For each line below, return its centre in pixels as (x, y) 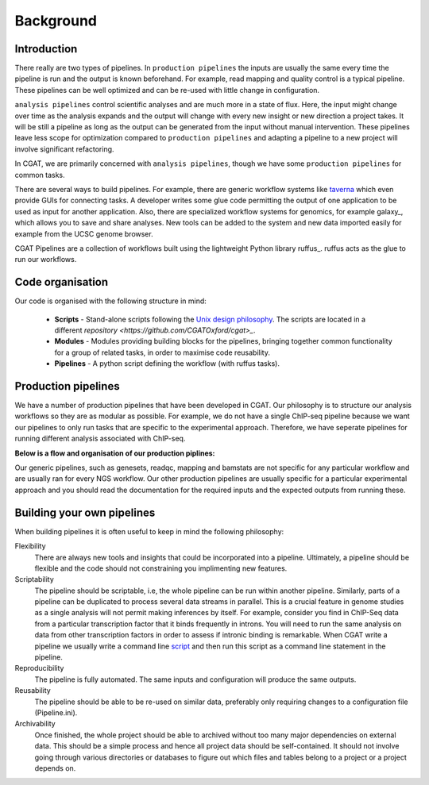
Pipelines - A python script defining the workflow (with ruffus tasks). (167, 364)
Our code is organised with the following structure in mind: (110, 301)
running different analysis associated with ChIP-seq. (100, 439)
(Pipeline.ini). (56, 712)
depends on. (55, 768)
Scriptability (35, 579)
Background (56, 21)
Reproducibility (39, 668)
